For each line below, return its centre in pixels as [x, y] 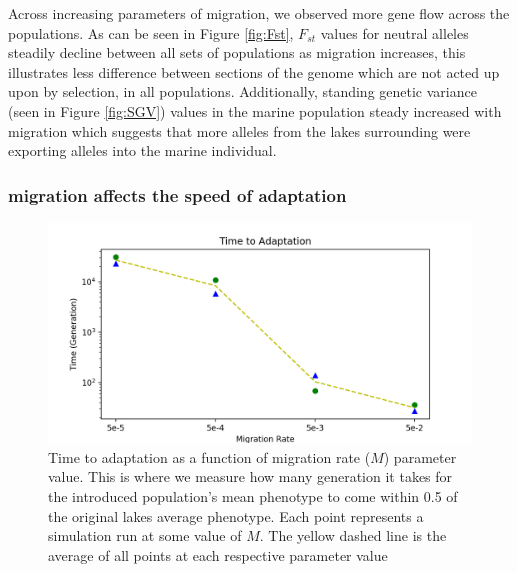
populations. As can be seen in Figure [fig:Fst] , [151, 32]
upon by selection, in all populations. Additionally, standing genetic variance [242, 91]
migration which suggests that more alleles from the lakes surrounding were [239, 130]
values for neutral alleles [394, 32]
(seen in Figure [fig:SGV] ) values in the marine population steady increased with [255, 110]
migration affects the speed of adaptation [177, 194]
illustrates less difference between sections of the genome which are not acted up [254, 71]
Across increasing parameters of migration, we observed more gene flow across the [259, 13]
